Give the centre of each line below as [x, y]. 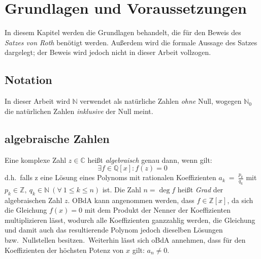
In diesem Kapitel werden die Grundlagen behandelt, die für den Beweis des [123, 32]
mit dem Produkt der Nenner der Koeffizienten [158, 210]
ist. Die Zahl [122, 189]
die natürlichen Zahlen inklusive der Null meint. [79, 111]
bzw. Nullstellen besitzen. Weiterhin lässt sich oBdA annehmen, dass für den [125, 240]
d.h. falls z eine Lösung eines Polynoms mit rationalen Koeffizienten [110, 177]
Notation [28, 80]
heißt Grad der [200, 189]
